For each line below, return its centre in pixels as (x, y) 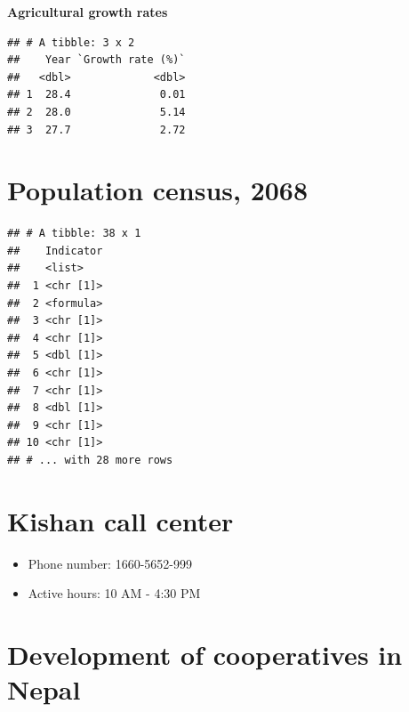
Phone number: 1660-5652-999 (110, 563)
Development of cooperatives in (205, 655)
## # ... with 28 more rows (90, 460)
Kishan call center (120, 520)
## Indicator (55, 251)
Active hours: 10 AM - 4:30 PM (114, 593)
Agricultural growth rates (88, 12)
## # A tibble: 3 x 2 (71, 42)
